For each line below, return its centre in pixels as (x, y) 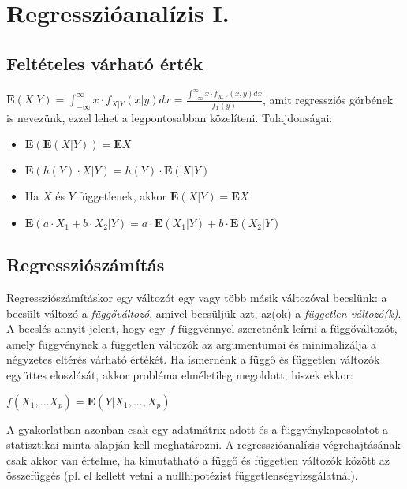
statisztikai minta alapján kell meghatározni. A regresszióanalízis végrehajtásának (203, 444)
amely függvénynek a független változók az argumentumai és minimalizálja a (192, 343)
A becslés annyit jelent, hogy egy (86, 328)
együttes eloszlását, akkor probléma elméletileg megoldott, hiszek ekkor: (180, 375)
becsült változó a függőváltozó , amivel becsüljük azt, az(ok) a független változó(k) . (204, 313)
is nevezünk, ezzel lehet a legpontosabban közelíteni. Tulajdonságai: (170, 117)
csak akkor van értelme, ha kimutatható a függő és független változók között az (198, 459)
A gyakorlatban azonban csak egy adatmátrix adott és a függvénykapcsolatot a (198, 429)
